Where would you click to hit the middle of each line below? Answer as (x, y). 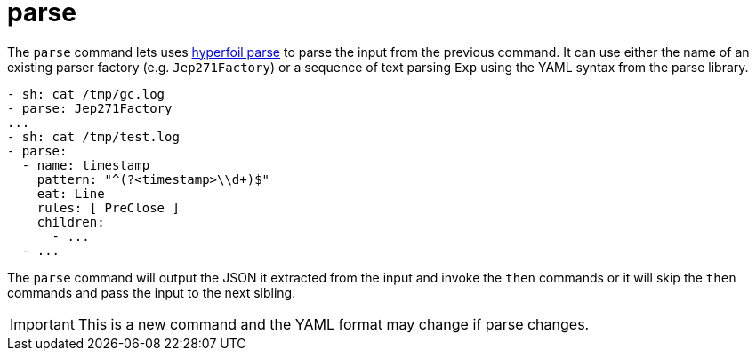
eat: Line (71, 193)
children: (71, 222)
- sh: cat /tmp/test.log (93, 136)
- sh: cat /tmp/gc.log (86, 94)
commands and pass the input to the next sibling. (152, 292)
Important (42, 324)
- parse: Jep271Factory (90, 108)
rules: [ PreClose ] (108, 207)
